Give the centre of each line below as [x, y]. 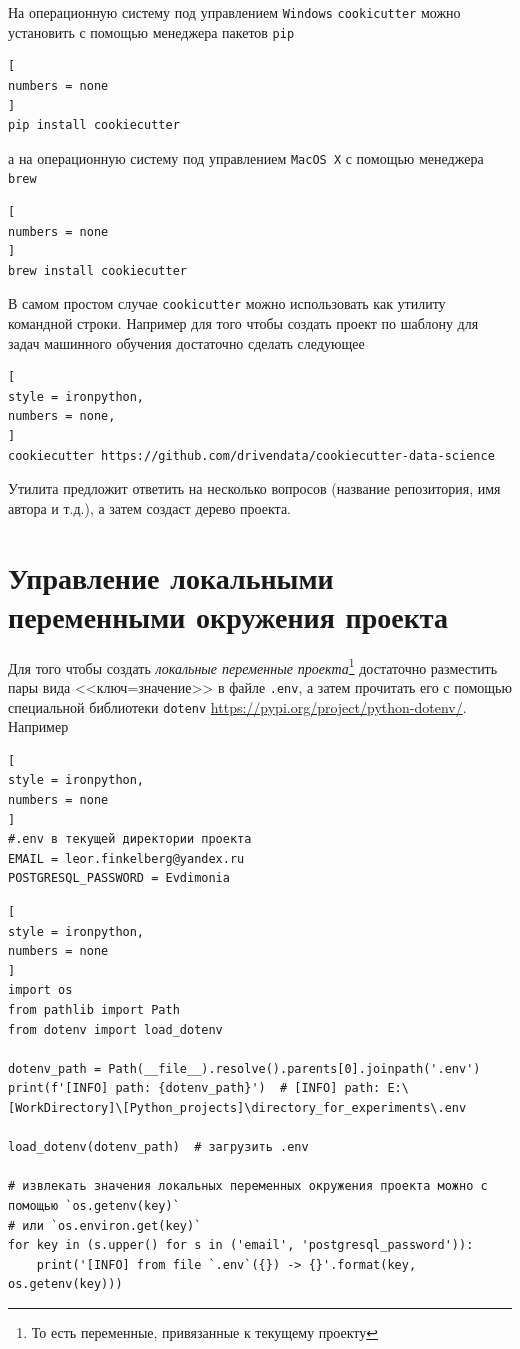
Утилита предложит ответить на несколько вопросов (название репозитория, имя [254, 488]
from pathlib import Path [94, 1009]
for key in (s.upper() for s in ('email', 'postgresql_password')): [241, 1245]
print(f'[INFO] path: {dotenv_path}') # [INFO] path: [194, 1088]
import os [40, 990]
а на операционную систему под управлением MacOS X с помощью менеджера [246, 157]
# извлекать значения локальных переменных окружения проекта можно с [248, 1186]
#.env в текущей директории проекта [130, 839]
